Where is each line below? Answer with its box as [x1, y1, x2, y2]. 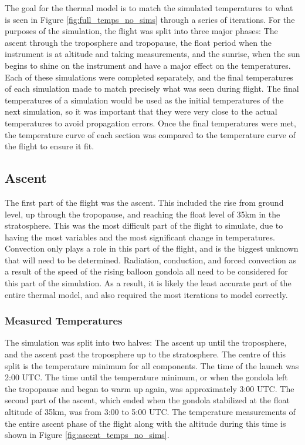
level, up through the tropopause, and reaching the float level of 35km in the [5, 208, 280, 220]
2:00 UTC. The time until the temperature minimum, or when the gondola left [5, 371, 288, 383]
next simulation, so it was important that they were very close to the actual [5, 105, 277, 118]
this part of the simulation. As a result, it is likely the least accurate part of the [5, 277, 292, 289]
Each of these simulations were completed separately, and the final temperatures [5, 71, 293, 83]
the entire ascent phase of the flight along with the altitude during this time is [5, 417, 286, 429]
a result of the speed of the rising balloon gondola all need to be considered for [5, 265, 288, 277]
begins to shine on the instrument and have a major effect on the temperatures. [5, 59, 291, 71]
